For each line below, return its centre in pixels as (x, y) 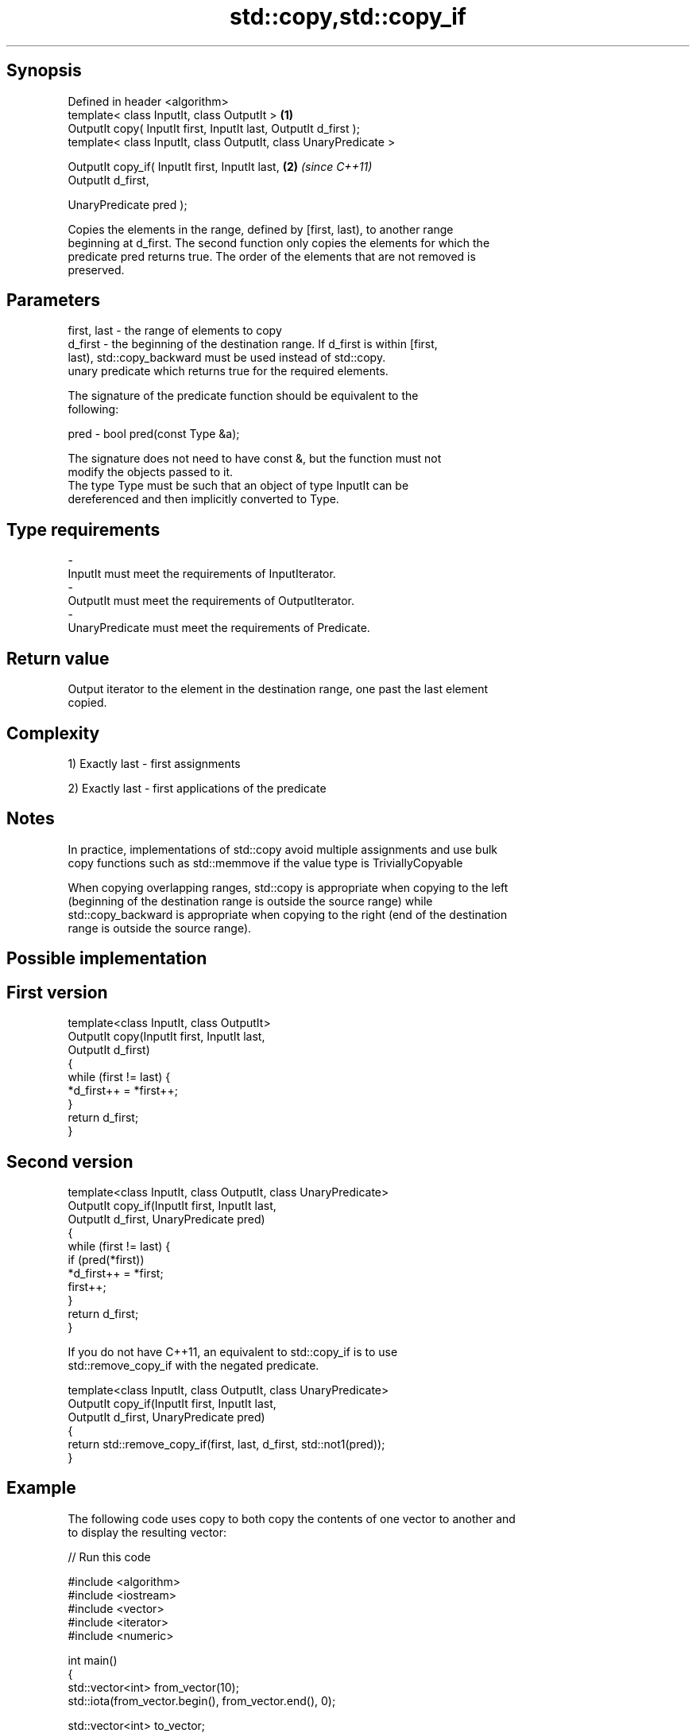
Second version (70, 1161)
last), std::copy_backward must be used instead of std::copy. (227, 358)
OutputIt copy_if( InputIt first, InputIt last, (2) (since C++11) (220, 166)
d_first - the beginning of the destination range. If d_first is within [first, (253, 344)
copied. (87, 703)
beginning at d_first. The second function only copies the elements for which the (279, 242)
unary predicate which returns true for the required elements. (228, 371)
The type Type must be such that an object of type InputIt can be (238, 486)
